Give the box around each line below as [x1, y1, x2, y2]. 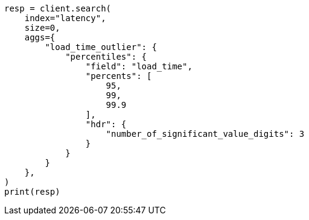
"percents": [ [85, 71, 152, 81]
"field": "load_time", [85, 61, 193, 71]
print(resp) [4, 187, 60, 196]
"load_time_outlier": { [45, 42, 157, 52]
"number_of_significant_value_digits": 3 [106, 129, 305, 139]
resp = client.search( [4, 4, 112, 13]
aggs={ [24, 33, 56, 42]
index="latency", [24, 13, 106, 23]
